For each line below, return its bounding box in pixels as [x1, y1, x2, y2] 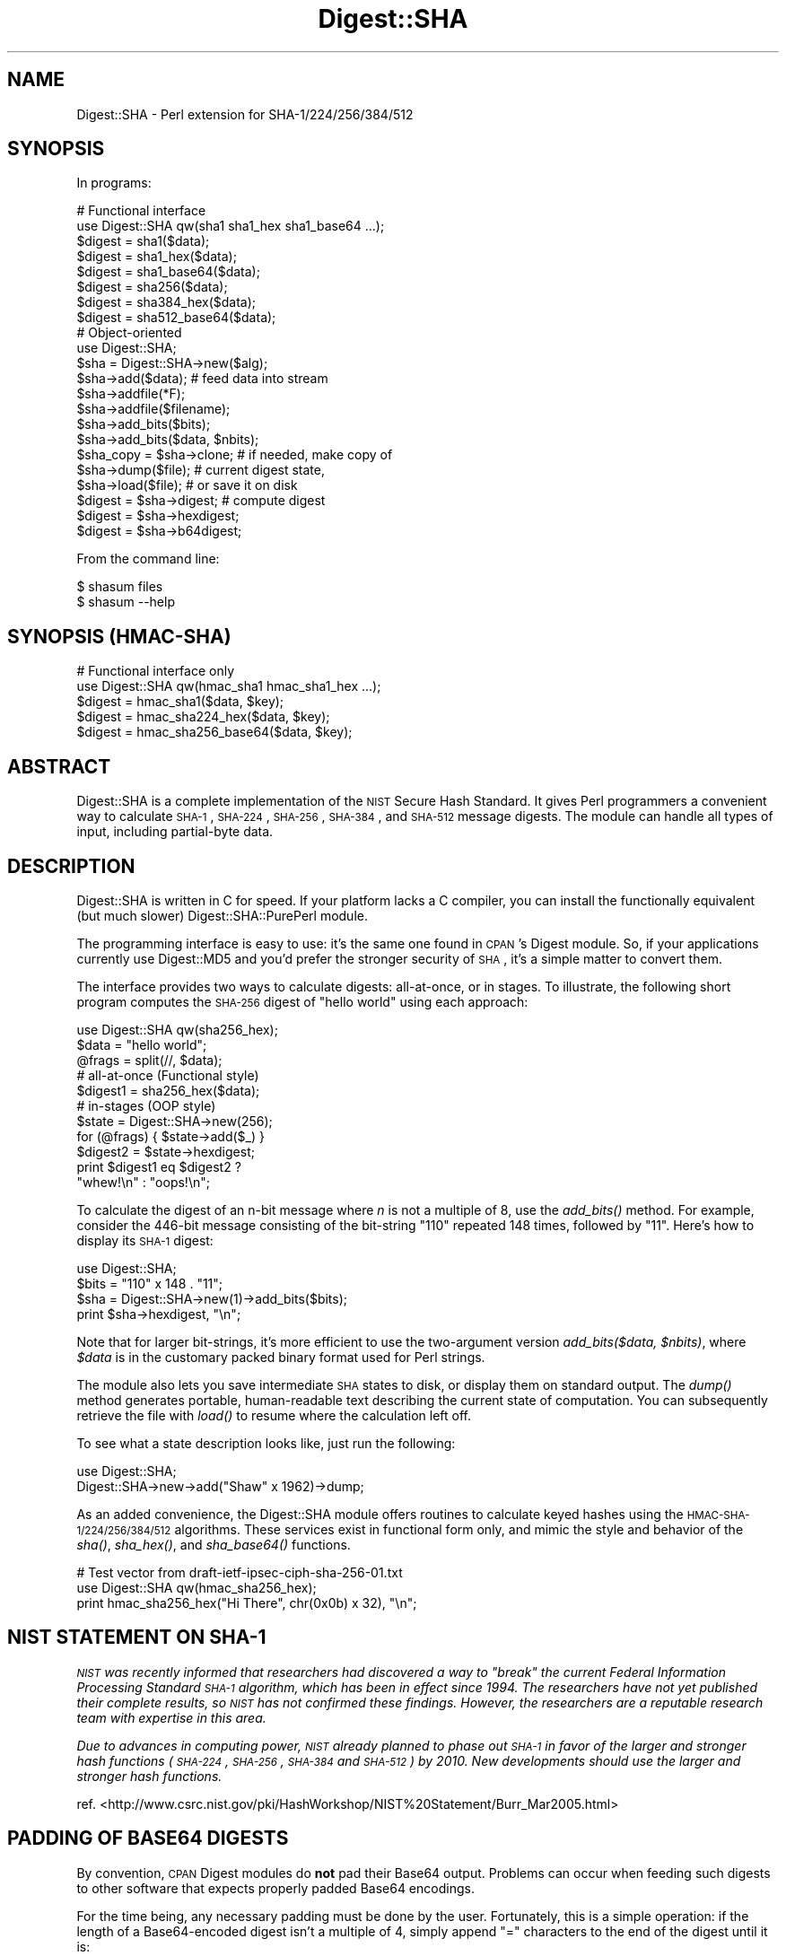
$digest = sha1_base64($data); [76, 264, 260, 280]
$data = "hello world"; [76, 1036, 207, 1052]
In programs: [76, 175, 152, 191]
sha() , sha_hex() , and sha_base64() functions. [76, 1536, 351, 1552]
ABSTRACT [7, 755, 111, 778]
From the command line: [76, 551, 220, 567]
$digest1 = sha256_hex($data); [76, 1082, 260, 1098]
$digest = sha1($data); [76, 233, 210, 249]
